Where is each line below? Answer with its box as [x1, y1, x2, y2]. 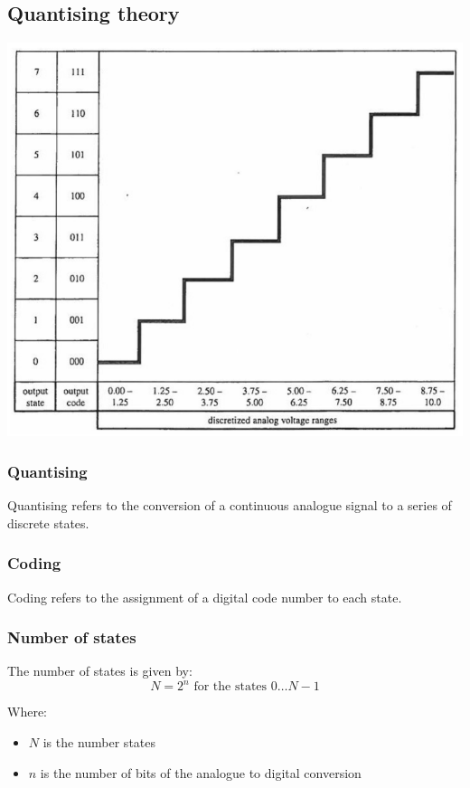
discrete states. [7, 513, 89, 532]
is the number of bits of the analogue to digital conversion [40, 763, 362, 782]
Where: [7, 702, 47, 721]
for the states [193, 680, 268, 694]
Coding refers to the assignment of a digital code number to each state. [7, 587, 402, 606]
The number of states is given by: [7, 661, 193, 680]
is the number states [42, 733, 156, 752]
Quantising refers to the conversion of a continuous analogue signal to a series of [7, 496, 452, 515]
